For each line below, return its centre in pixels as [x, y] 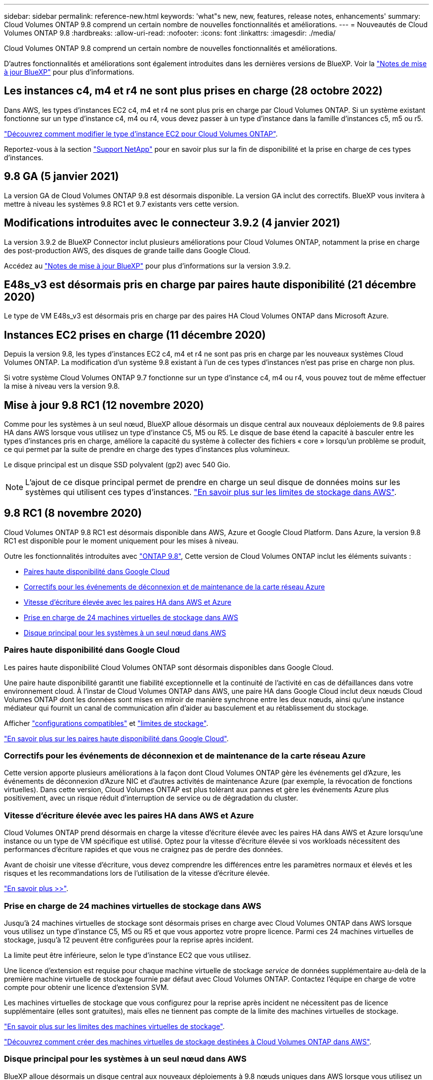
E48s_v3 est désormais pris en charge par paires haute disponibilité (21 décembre [210, 284]
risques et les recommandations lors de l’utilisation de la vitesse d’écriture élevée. [137, 873]
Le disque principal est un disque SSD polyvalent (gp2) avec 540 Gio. [117, 465]
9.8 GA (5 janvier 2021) [62, 177]
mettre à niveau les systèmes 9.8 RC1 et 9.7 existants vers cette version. [122, 204]
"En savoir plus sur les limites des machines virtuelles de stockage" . [114, 1026]
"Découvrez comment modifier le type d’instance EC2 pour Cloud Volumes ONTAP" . [141, 134]
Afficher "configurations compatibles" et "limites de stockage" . [106, 723]
